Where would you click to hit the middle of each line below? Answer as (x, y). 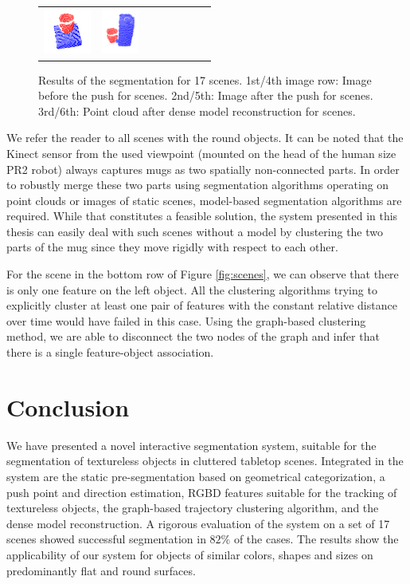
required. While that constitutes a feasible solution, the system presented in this (202, 216)
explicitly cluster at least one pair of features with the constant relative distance (202, 305)
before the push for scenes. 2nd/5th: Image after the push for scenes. (206, 95)
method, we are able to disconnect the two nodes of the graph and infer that (193, 336)
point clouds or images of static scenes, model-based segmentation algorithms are (204, 200)
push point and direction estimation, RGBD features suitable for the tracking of (202, 492)
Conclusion (68, 406)
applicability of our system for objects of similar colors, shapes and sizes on (190, 554)
